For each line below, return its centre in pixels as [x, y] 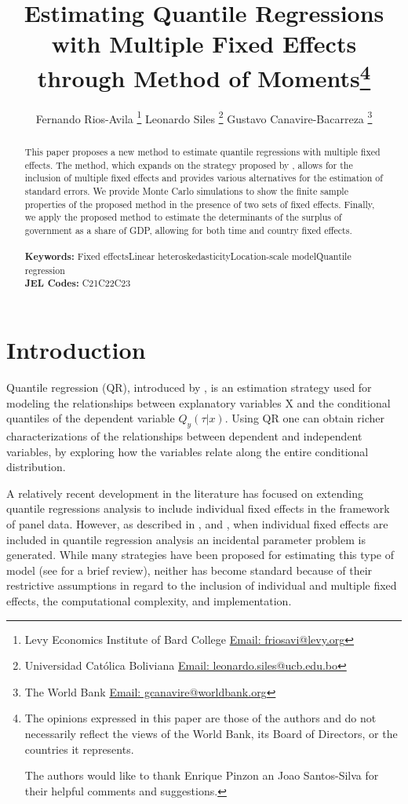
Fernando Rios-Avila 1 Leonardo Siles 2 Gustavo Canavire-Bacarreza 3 [204, 117]
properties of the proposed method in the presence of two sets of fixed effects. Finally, [200, 204]
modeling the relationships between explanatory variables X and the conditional [199, 402]
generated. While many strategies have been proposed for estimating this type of [200, 555]
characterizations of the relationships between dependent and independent [184, 436]
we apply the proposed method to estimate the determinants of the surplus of [183, 217]
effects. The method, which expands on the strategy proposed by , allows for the [189, 164]
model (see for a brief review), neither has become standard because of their [189, 570]
